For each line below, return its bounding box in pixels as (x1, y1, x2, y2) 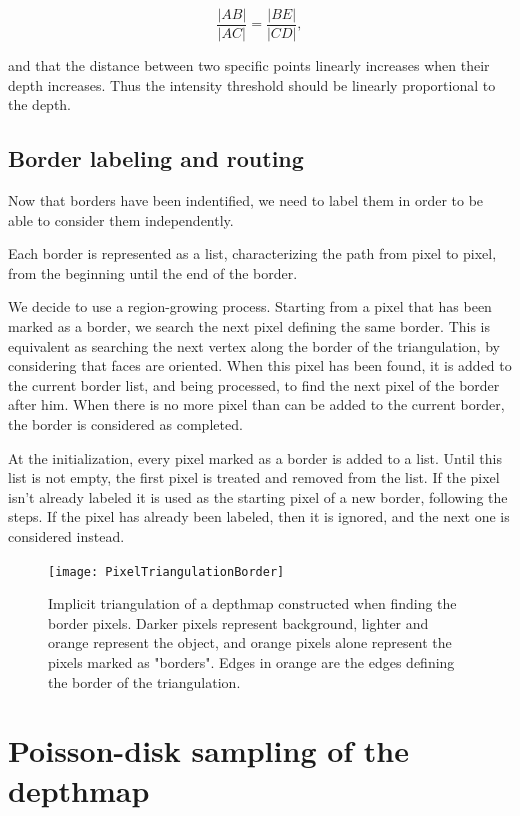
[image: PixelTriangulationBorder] (48, 564, 285, 579)
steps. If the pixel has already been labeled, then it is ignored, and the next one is (8, 506, 510, 527)
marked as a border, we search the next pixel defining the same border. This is (8, 316, 491, 337)
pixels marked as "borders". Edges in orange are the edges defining (48, 651, 455, 672)
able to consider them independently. (8, 209, 234, 230)
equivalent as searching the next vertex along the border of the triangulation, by (8, 335, 500, 356)
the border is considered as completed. (8, 413, 243, 434)
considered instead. (8, 525, 125, 546)
